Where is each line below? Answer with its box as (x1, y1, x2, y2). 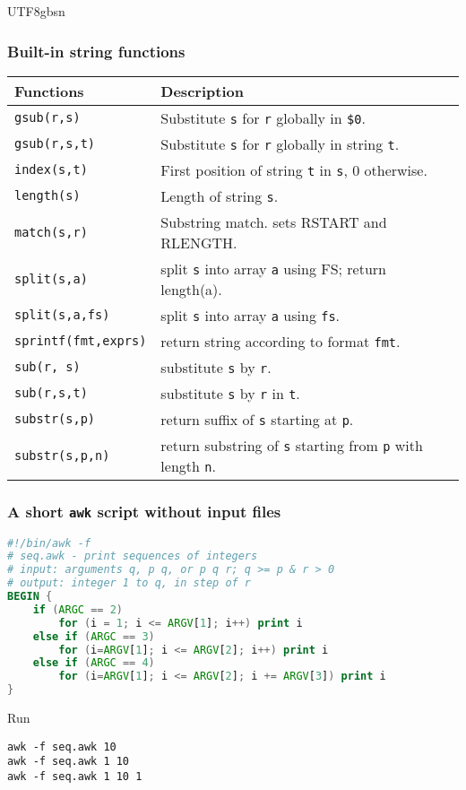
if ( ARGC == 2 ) (32, 603, 123, 616)
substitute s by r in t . (160, 382, 300, 404)
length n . (160, 455, 216, 476)
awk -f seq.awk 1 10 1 (7, 770, 142, 783)
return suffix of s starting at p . (160, 408, 354, 430)
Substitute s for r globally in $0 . (160, 107, 366, 128)
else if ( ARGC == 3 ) (32, 629, 155, 643)
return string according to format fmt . (160, 330, 401, 352)
